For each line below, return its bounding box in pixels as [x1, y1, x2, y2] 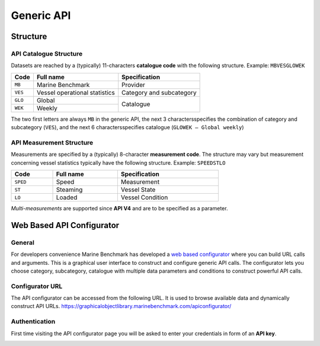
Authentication [11, 318, 56, 326]
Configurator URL [11, 282, 63, 290]
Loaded [56, 193, 78, 201]
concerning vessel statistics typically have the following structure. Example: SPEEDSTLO [11, 159, 226, 166]
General [11, 238, 35, 246]
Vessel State [120, 185, 156, 194]
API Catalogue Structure [11, 49, 83, 57]
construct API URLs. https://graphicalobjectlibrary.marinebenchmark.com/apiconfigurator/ [11, 303, 232, 310]
